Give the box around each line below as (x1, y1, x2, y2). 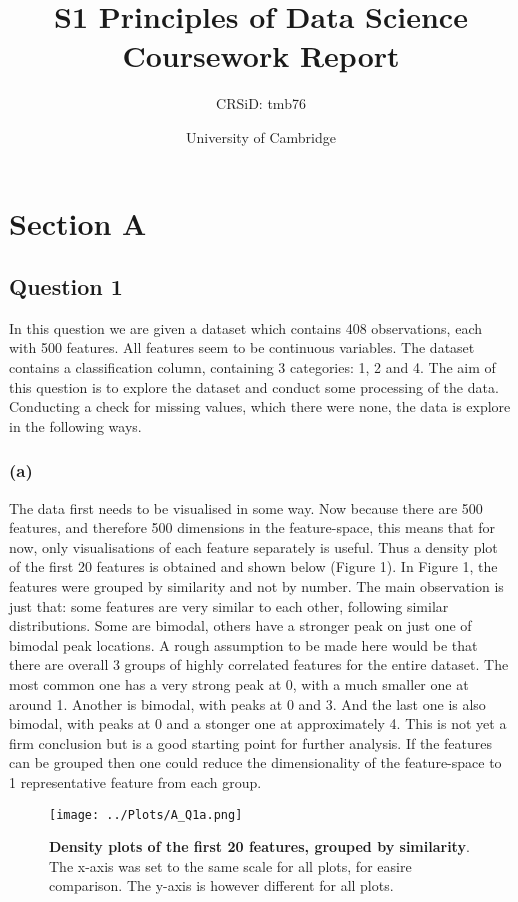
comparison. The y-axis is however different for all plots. (49, 875, 394, 896)
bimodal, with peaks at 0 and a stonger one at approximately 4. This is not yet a (9, 713, 507, 734)
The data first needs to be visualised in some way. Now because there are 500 (9, 497, 483, 518)
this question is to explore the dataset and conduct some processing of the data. (9, 376, 499, 397)
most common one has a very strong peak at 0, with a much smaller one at (9, 674, 469, 695)
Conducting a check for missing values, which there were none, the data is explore (9, 396, 511, 417)
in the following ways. (9, 415, 142, 436)
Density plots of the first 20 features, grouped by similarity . (49, 836, 470, 857)
